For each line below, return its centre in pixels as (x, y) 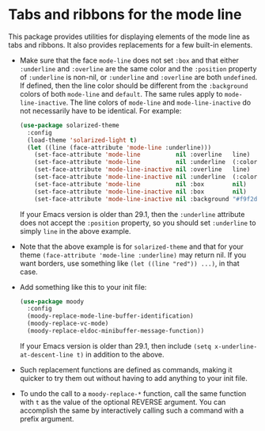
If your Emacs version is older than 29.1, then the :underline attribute (132, 214)
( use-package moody (52, 301)
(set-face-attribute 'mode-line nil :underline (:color (146, 162)
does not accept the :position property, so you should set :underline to (138, 223)
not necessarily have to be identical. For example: (100, 111)
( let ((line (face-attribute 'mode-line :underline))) (119, 147)
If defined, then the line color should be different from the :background (134, 86)
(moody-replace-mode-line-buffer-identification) (110, 316)
